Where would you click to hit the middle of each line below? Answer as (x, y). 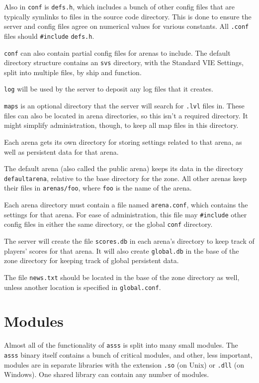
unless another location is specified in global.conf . (83, 287)
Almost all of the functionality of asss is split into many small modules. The (121, 345)
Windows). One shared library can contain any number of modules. (107, 374)
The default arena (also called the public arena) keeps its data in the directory (124, 168)
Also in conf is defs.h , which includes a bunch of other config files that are (119, 6)
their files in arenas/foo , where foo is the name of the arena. (98, 188)
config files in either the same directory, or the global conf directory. (108, 224)
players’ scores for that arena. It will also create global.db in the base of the (122, 250)
